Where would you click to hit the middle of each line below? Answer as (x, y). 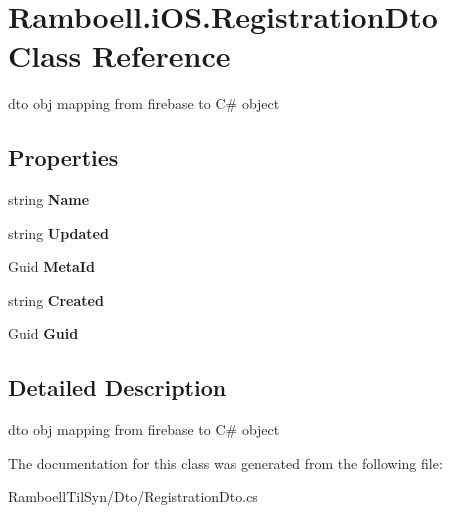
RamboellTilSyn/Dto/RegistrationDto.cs (133, 496)
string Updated (58, 232)
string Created (56, 299)
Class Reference (119, 55)
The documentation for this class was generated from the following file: (225, 462)
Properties (63, 157)
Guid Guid (43, 333)
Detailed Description (117, 387)
